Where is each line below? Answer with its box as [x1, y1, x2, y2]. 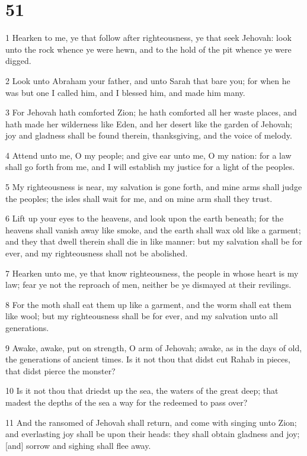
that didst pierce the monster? [5, 364, 116, 377]
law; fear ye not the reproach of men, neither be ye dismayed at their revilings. [5, 278, 292, 291]
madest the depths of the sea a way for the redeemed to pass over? [5, 396, 248, 408]
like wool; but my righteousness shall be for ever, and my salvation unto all [5, 310, 278, 322]
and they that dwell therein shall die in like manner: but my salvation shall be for [5, 235, 302, 248]
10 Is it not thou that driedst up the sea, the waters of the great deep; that [5, 384, 279, 397]
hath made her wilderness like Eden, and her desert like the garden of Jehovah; [5, 117, 293, 130]
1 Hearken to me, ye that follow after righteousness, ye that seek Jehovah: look [5, 31, 292, 44]
